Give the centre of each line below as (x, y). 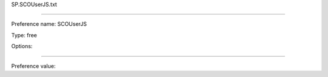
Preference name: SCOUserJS (49, 24)
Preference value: (33, 66)
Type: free (24, 35)
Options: (22, 46)
